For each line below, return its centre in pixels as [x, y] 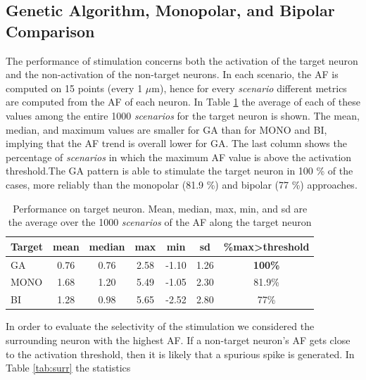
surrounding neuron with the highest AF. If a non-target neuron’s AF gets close [178, 340]
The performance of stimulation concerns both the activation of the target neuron [182, 60]
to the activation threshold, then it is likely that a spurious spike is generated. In [180, 354]
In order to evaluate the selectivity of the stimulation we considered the [160, 326]
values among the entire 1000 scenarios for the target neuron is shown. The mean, [183, 115]
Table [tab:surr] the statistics [68, 368]
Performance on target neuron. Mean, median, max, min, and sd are [160, 208]
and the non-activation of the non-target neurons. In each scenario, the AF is [172, 74]
